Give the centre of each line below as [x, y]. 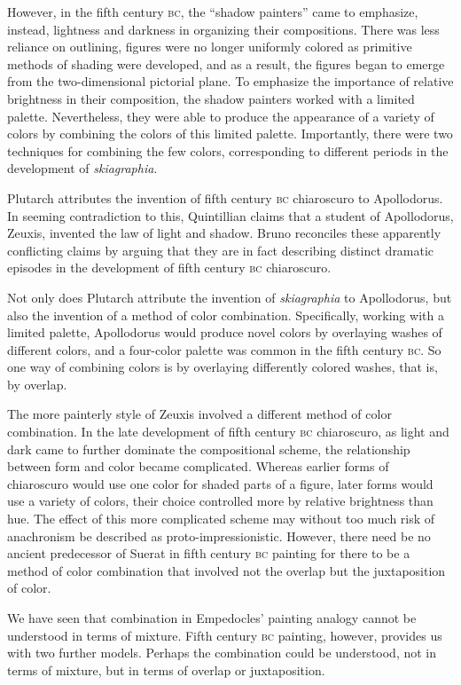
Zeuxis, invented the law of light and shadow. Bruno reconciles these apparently [224, 233]
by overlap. [37, 384]
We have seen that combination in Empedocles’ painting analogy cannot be [212, 618]
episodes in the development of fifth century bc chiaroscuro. [169, 268]
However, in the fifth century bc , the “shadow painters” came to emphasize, [213, 12]
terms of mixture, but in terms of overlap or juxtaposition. [166, 669]
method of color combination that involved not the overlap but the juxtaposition [227, 570]
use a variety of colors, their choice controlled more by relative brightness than [220, 501]
